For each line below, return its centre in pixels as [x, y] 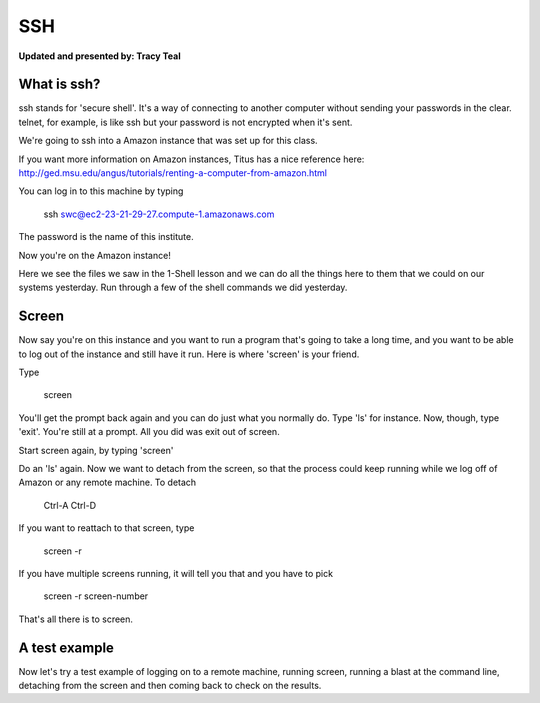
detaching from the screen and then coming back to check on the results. [170, 686]
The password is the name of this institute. [106, 237]
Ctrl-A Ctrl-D [70, 505]
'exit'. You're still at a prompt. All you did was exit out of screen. [149, 432]
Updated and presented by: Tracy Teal [99, 56]
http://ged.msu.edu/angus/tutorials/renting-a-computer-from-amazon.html [173, 173]
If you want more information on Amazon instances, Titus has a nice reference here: [191, 159]
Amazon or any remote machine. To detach [107, 482]
